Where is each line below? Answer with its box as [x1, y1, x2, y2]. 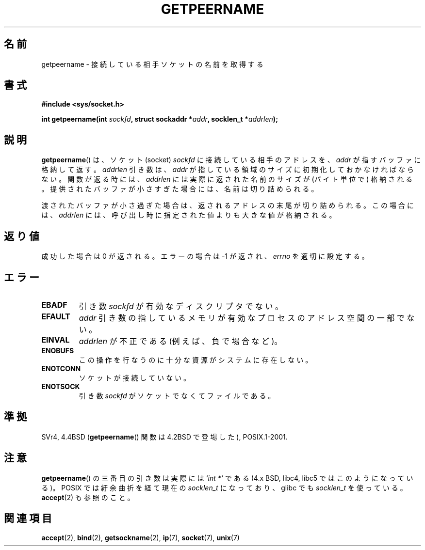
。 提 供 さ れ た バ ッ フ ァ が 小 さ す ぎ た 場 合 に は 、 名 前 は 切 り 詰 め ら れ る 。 [41, 185, 318, 193]
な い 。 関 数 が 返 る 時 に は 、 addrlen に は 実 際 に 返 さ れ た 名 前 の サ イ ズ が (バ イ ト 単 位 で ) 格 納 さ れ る [41, 175, 413, 184]
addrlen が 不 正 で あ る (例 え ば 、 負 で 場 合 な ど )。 [79, 336, 282, 346]
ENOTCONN [41, 364, 81, 373]
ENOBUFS [41, 346, 74, 355]
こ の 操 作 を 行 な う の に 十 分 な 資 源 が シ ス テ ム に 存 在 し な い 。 [79, 355, 312, 364]
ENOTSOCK [41, 382, 80, 391]
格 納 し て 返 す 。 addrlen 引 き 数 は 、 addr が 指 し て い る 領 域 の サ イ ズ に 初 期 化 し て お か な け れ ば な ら [41, 165, 414, 174]
